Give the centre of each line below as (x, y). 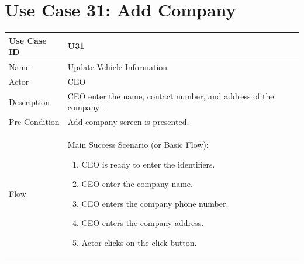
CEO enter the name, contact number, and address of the (171, 95)
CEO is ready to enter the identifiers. (148, 164)
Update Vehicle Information (118, 67)
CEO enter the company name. (137, 184)
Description (29, 101)
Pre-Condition (34, 122)
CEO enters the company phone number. (155, 203)
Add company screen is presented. (128, 122)
